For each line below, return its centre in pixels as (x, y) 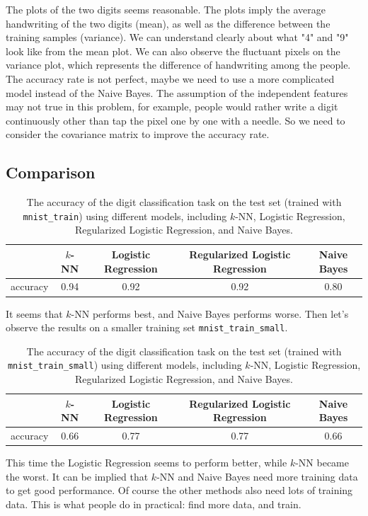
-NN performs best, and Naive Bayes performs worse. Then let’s (210, 313)
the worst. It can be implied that (77, 476)
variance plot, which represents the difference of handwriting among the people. (178, 65)
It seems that (34, 313)
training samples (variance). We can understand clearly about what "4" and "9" (177, 37)
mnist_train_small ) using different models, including (125, 365)
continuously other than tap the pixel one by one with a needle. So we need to (176, 120)
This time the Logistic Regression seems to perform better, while (146, 463)
